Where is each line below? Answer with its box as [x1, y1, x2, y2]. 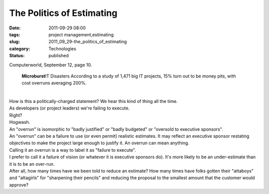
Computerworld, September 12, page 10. [9, 62, 92, 68]
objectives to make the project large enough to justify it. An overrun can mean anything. [9, 140, 189, 146]
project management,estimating [48, 31, 114, 37]
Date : [9, 25, 21, 31]
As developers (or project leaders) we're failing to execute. [9, 105, 130, 111]
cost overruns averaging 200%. [21, 80, 87, 86]
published [48, 53, 69, 59]
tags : [9, 31, 20, 37]
